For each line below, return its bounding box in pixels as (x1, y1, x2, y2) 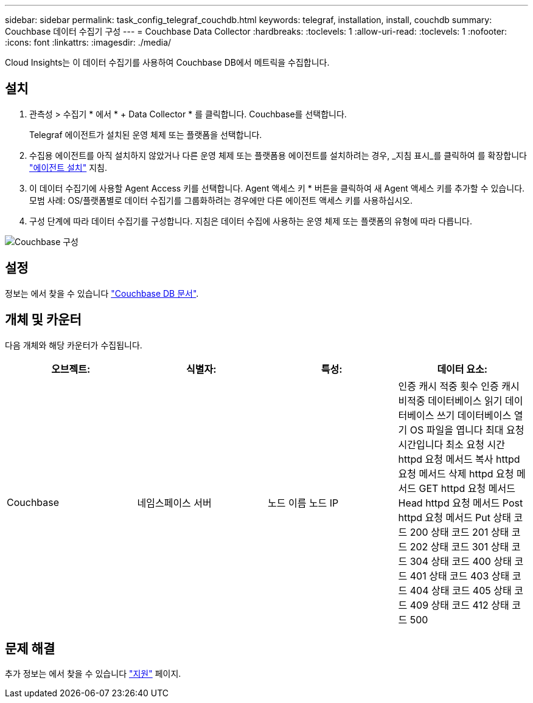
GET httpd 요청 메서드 (419, 482, 515, 494)
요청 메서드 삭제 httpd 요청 (398, 467, 514, 480)
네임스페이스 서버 (137, 496, 212, 509)
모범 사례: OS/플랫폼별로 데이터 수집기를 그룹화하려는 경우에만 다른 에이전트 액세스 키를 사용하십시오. (29, 195, 413, 206)
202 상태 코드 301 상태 (409, 540, 509, 553)
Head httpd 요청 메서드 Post (398, 496, 523, 509)
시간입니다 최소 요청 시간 (398, 438, 505, 451)
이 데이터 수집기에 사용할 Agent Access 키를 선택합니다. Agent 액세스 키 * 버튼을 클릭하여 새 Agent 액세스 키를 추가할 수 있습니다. (29, 182, 525, 193)
